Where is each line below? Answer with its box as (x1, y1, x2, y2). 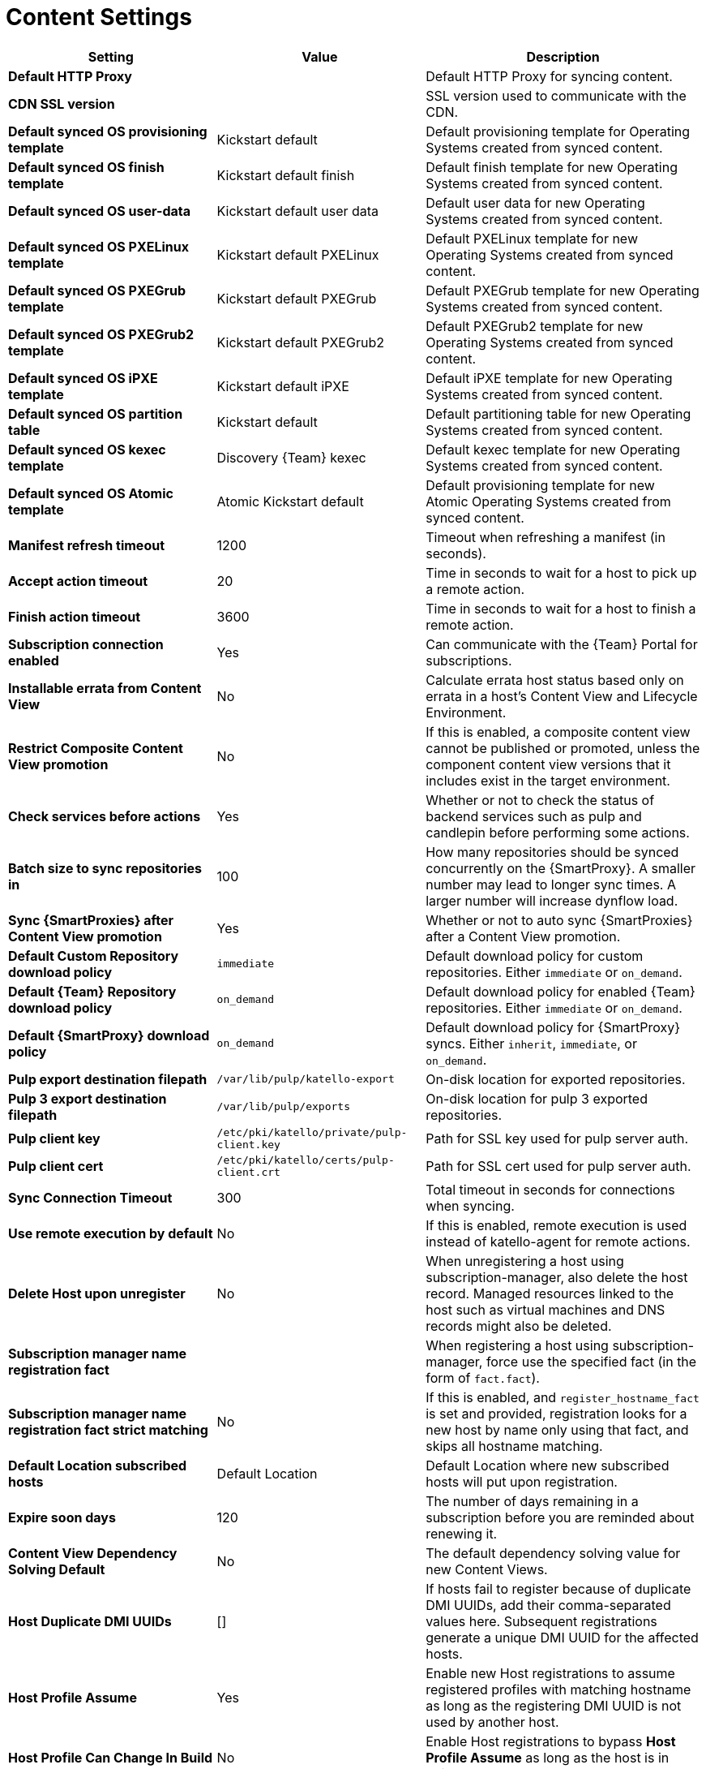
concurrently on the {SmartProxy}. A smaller (426, 859, 696, 876)
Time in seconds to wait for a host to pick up (426, 564, 697, 581)
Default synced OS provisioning (8, 123, 208, 140)
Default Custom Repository (8, 947, 179, 964)
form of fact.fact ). (426, 1369, 540, 1386)
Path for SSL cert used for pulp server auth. (426, 1157, 691, 1174)
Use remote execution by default (8, 1225, 213, 1242)
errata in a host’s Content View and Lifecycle (426, 687, 698, 704)
